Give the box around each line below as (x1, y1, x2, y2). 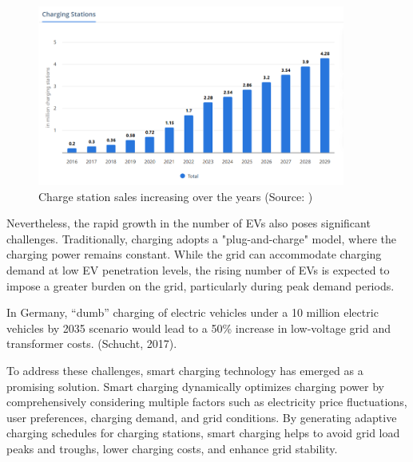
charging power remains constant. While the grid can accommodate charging (6, 246, 382, 263)
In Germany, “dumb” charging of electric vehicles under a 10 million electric (6, 304, 379, 321)
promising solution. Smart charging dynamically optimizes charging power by (6, 377, 384, 394)
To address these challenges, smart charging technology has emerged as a (6, 362, 363, 379)
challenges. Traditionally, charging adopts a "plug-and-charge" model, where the (6, 230, 396, 247)
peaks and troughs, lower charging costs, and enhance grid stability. (6, 440, 338, 456)
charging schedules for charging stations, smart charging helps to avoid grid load (6, 424, 400, 441)
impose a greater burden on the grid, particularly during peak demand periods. (6, 277, 395, 294)
